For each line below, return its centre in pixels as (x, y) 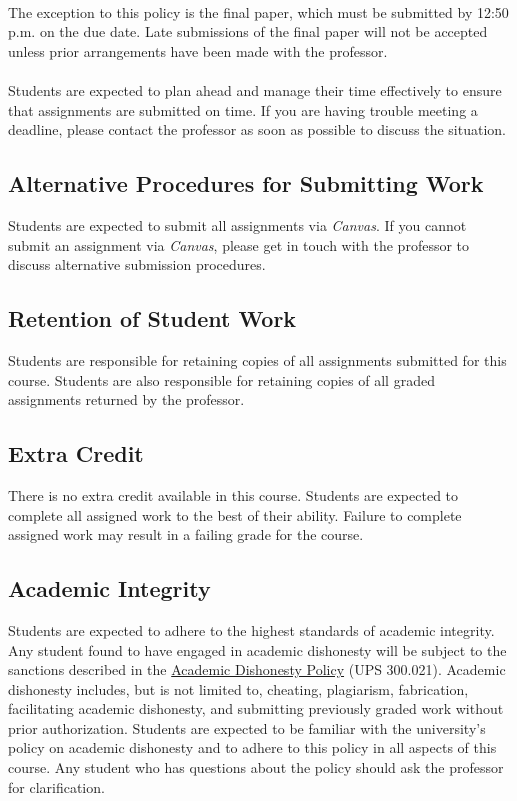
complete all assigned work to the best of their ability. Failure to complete (235, 514)
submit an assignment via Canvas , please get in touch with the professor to (239, 244)
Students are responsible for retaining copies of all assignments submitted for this (257, 359)
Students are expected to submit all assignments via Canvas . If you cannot (237, 224)
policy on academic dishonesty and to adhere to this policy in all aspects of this (252, 747)
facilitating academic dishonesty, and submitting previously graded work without (256, 708)
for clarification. (56, 786)
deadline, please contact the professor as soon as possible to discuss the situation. (257, 129)
